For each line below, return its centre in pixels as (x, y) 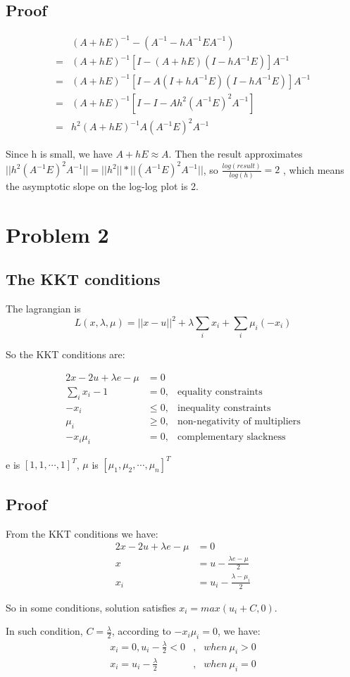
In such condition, (44, 631)
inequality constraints (224, 408)
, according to (141, 631)
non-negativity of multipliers (239, 422)
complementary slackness (232, 437)
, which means (314, 169)
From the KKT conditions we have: (82, 533)
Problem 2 (57, 234)
